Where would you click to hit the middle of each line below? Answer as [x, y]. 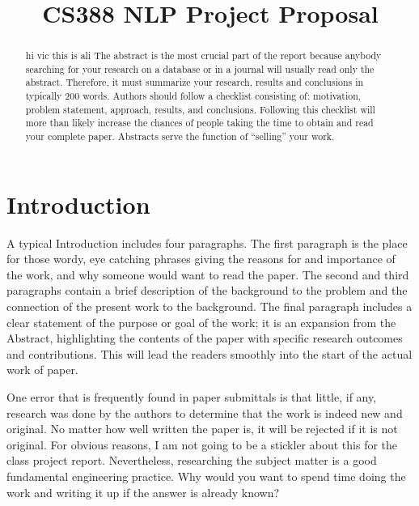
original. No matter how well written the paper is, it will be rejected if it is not [202, 429]
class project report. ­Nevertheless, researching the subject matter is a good [192, 460]
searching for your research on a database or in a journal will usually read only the [200, 68]
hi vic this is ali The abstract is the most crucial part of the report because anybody [203, 55]
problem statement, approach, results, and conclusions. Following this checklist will [200, 109]
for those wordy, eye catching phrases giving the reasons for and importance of [201, 259]
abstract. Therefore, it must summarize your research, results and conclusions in [195, 82]
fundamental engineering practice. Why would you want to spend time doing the [206, 476]
